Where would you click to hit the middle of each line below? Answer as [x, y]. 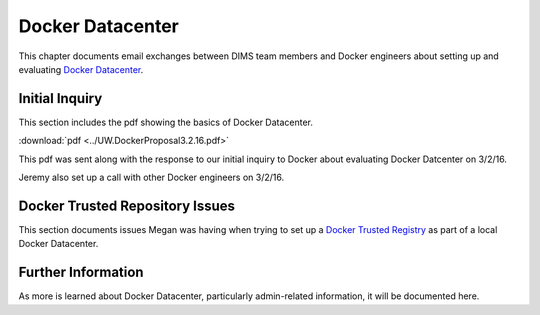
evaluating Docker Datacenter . [81, 69]
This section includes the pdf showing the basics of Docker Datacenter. [166, 122]
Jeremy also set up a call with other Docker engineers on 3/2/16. [151, 177]
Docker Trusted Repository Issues [126, 205]
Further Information [81, 272]
